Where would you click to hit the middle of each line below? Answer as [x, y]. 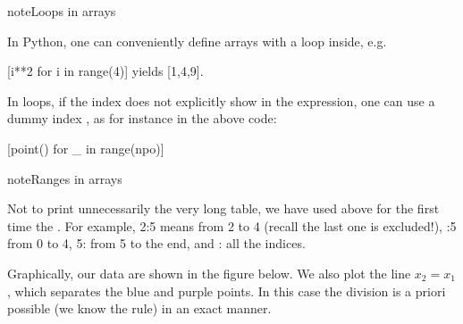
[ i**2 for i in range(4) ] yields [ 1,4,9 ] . [105, 71]
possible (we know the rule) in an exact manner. [139, 308]
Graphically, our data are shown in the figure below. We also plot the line [209, 273]
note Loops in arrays [62, 11]
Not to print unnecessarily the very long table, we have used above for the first [223, 208]
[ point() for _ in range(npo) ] [86, 148]
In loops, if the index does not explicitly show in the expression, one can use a [221, 100]
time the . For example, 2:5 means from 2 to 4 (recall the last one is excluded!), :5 [232, 225]
